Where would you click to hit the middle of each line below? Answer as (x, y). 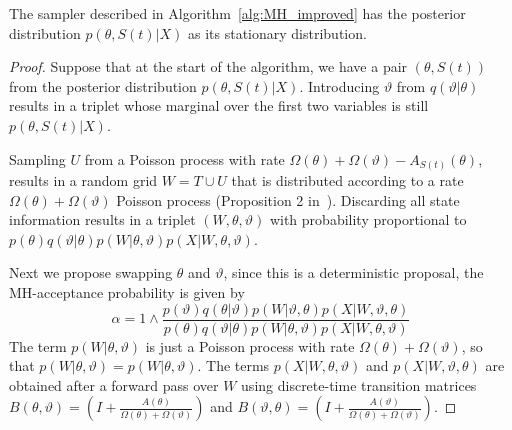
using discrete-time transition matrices (359, 384)
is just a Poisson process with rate (250, 345)
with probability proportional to (368, 219)
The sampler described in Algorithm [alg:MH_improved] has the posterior (237, 13)
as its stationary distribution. (277, 32)
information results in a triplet (102, 219)
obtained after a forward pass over (114, 384)
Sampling (37, 158)
